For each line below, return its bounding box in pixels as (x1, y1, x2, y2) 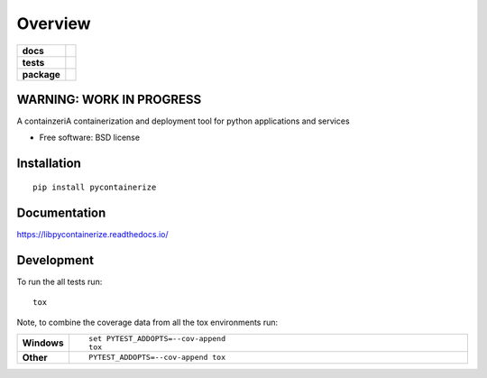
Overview (16, 14, 91, 33)
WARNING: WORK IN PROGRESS (16, 91, 202, 107)
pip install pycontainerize (32, 181, 157, 192)
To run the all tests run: (16, 276, 103, 287)
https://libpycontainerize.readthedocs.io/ (16, 228, 169, 239)
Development (16, 253, 95, 268)
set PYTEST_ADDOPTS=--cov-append (88, 334, 225, 343)
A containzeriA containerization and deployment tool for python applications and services (16, 115, 351, 126)
